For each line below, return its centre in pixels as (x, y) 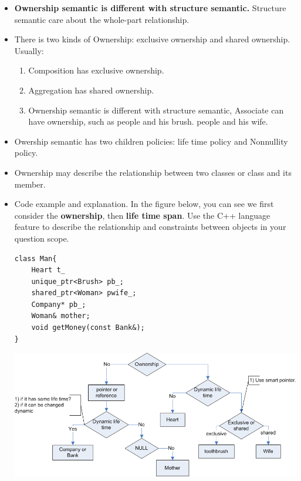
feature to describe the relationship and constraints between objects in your (150, 227)
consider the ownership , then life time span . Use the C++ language (142, 215)
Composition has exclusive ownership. (96, 70)
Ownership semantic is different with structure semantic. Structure (150, 8)
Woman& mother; (61, 316)
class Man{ (35, 258)
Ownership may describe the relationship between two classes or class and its (153, 172)
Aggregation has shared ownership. (91, 90)
